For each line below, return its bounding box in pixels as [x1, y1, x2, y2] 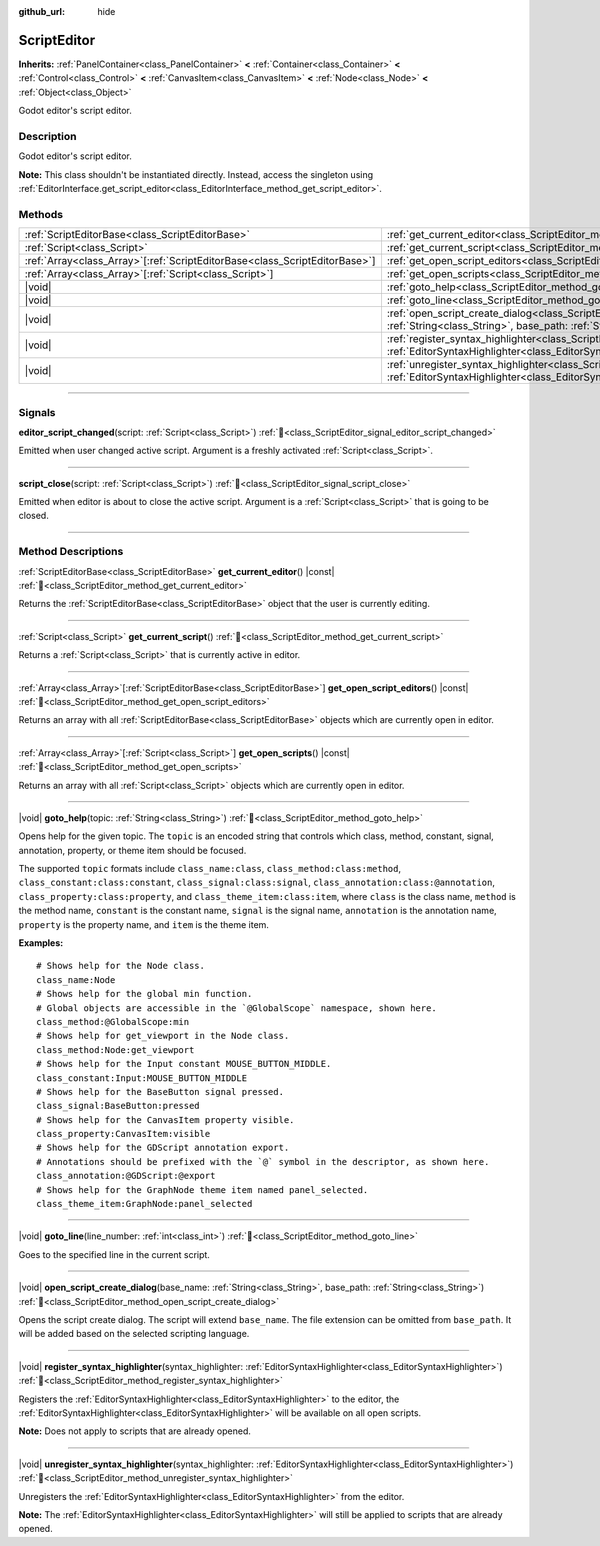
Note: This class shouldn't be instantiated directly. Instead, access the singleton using [18, 168, 374, 180]
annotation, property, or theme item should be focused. [18, 844, 247, 856]
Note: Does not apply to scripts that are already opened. [18, 1425, 252, 1437]
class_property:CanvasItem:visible [36, 1128, 211, 1140]
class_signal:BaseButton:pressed [36, 1100, 200, 1112]
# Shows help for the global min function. [36, 988, 253, 1000]
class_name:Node [36, 974, 116, 985]
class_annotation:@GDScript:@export [36, 1170, 216, 1182]
